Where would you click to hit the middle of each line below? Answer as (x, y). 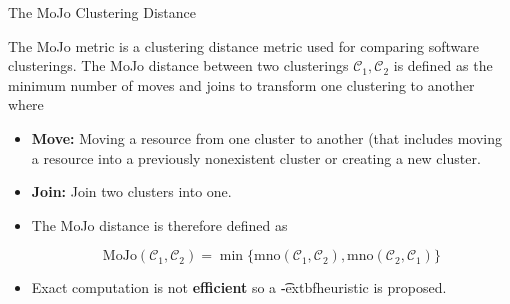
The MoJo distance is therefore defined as (159, 224)
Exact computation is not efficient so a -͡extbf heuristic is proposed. (239, 287)
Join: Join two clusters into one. (131, 191)
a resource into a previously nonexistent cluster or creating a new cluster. (256, 157)
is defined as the (443, 65)
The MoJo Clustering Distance (102, 12)
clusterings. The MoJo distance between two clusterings (178, 65)
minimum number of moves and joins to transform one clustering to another (241, 84)
